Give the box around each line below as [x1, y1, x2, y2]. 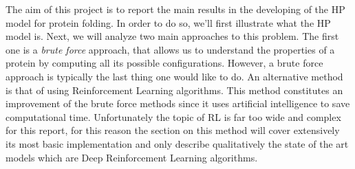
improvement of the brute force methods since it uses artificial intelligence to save [6, 96, 350, 111]
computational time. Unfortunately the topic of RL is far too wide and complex [6, 109, 341, 124]
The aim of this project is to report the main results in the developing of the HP [6, 2, 345, 16]
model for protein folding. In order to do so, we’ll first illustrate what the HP [6, 15, 331, 30]
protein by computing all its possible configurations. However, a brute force [6, 56, 323, 70]
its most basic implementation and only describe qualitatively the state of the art [6, 136, 349, 150]
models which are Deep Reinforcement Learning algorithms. [6, 150, 258, 164]
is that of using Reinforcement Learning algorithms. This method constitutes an [6, 82, 343, 97]
